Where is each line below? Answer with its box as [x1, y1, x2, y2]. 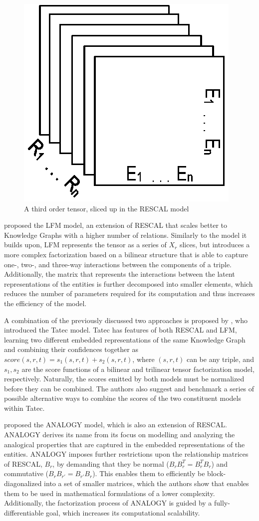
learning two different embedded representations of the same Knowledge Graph [4, 334, 246, 345]
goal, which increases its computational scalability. [46, 507, 200, 518]
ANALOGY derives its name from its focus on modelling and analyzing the [4, 429, 235, 440]
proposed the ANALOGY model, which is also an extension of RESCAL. [4, 419, 227, 430]
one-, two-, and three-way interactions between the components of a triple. [4, 259, 232, 269]
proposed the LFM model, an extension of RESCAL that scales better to [4, 220, 228, 230]
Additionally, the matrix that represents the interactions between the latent [4, 269, 235, 279]
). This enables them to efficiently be [92, 468, 205, 479]
